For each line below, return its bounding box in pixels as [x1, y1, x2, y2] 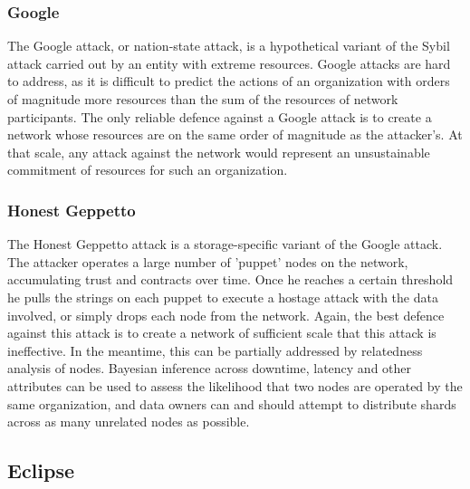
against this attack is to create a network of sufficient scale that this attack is [7, 323, 436, 342]
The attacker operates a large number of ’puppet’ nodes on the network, [7, 252, 408, 271]
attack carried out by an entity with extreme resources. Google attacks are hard [7, 53, 451, 72]
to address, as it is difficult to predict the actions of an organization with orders [7, 72, 450, 91]
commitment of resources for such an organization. [7, 160, 288, 179]
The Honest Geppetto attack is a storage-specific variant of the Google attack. [7, 235, 443, 254]
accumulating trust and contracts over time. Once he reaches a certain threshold [7, 270, 454, 289]
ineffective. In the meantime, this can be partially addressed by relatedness [7, 340, 423, 360]
